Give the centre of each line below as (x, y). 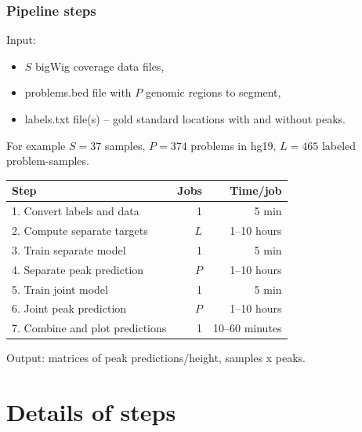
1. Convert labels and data (76, 211)
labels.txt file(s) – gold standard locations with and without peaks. (185, 119)
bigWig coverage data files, (100, 66)
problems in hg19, (233, 145)
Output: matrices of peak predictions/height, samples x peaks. (156, 358)
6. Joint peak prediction (69, 308)
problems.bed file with (78, 92)
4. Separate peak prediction (78, 269)
